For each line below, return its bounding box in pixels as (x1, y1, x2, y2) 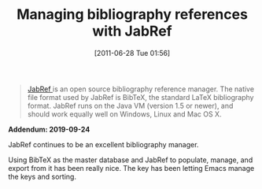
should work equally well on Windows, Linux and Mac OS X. (27, 109, 222, 119)
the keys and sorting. (8, 172, 77, 181)
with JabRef (92, 22, 172, 40)
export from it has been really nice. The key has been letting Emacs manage (8, 163, 255, 172)
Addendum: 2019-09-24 (8, 124, 90, 134)
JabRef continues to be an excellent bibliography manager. (8, 139, 199, 149)
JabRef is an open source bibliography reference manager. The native (27, 84, 254, 94)
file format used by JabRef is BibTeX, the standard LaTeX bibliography (27, 92, 254, 102)
